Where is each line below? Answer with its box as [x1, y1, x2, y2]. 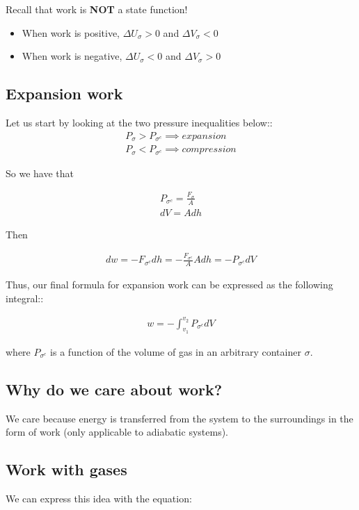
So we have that [6, 165, 74, 180]
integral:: [6, 290, 44, 305]
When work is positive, [22, 25, 120, 40]
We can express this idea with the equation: [6, 491, 192, 506]
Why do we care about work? [6, 378, 223, 400]
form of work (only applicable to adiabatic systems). [6, 425, 228, 439]
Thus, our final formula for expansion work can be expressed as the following [6, 277, 333, 291]
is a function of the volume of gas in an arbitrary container [50, 344, 301, 359]
